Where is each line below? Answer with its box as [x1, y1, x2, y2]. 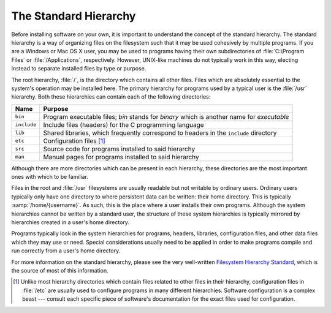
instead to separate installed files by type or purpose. [11, 65, 146, 72]
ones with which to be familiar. [11, 173, 89, 181]
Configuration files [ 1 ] [43, 137, 105, 145]
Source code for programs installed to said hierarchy [43, 145, 196, 153]
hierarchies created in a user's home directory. [11, 219, 130, 226]
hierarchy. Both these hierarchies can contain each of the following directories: [11, 93, 211, 100]
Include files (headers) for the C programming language [43, 120, 205, 129]
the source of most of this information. [11, 266, 108, 274]
